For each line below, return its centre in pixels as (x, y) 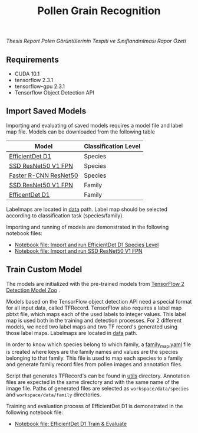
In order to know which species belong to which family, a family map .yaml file (99, 345)
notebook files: (24, 233)
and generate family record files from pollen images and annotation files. (94, 364)
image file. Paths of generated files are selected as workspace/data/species (98, 389)
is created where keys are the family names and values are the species (92, 352)
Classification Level (112, 146)
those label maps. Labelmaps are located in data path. (72, 333)
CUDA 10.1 (27, 74)
